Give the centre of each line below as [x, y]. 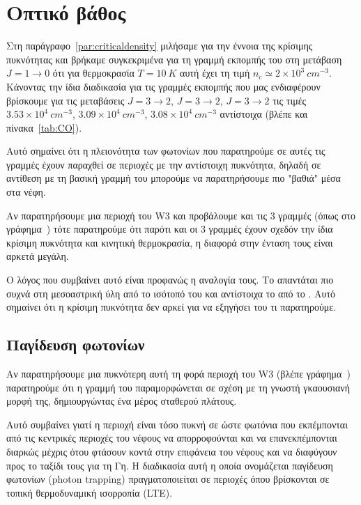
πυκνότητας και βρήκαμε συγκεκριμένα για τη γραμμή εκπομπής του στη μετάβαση [174, 59]
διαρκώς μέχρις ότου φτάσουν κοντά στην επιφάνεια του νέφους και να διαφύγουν [172, 451]
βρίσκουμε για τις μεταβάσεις [66, 100]
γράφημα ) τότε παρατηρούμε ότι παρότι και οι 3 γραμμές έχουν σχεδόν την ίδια [170, 229]
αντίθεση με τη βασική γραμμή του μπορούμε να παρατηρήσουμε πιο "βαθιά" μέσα [174, 178]
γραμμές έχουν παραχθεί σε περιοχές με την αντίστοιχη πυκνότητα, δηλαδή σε [164, 164]
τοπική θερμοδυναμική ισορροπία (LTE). [90, 492]
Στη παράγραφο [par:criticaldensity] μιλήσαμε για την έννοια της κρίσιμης [160, 46]
